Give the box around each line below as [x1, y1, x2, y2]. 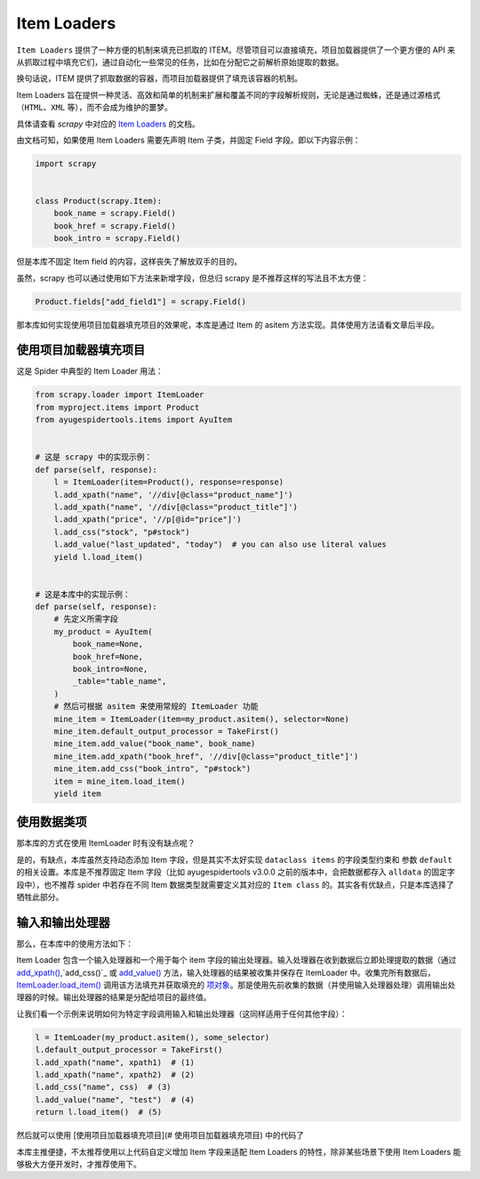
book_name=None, [72, 639, 144, 649]
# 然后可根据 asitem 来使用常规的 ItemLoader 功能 [53, 702, 259, 711]
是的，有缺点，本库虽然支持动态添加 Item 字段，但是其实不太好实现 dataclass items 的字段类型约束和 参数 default [16, 854, 452, 865]
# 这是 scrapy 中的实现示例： [35, 452, 153, 462]
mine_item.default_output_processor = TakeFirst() [53, 727, 279, 736]
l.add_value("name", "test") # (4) [35, 1094, 196, 1104]
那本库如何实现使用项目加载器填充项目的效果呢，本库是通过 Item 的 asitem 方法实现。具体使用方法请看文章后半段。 [16, 319, 440, 329]
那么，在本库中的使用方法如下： [16, 938, 133, 948]
